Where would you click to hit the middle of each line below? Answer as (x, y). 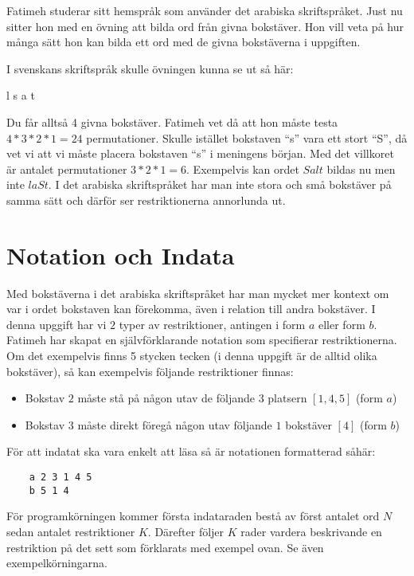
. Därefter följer (186, 531)
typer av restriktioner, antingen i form (212, 324)
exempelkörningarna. (57, 563)
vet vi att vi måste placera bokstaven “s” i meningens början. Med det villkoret (200, 153)
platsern (287, 398)
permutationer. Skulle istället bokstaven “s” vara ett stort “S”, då (247, 137)
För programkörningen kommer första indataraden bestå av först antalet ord (193, 516)
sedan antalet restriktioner (71, 531)
